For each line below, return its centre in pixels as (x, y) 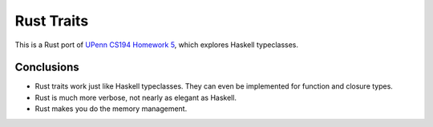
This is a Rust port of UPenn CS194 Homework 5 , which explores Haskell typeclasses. (157, 45)
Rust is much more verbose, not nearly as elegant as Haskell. (136, 97)
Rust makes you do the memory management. (111, 109)
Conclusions (47, 67)
